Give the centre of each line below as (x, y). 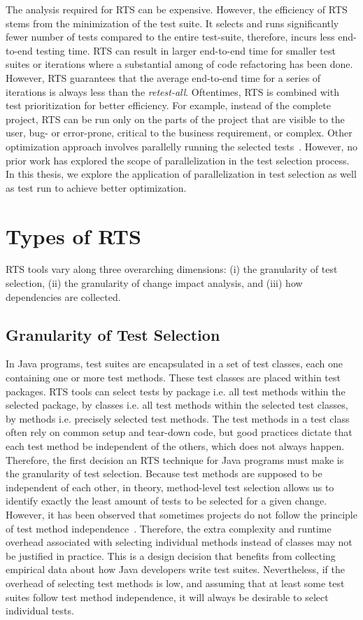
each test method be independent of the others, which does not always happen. (175, 445)
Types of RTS (73, 235)
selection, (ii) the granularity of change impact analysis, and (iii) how (154, 283)
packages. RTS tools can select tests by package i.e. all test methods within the (176, 391)
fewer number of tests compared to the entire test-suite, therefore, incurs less (170, 37)
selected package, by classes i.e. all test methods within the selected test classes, (177, 405)
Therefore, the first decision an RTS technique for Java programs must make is (175, 459)
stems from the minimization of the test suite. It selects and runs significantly (172, 23)
